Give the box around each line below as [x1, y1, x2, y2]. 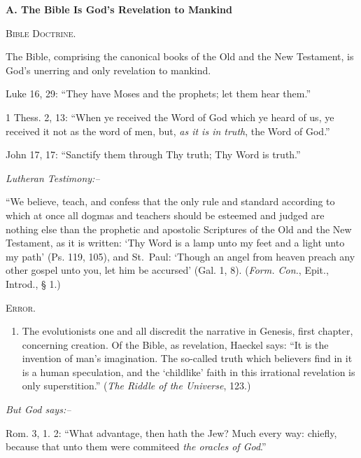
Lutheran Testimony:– [6, 170, 100, 185]
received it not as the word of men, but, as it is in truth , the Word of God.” [6, 123, 330, 138]
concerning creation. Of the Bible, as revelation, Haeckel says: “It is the [22, 337, 329, 352]
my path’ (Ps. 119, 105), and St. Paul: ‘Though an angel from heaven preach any [6, 249, 355, 263]
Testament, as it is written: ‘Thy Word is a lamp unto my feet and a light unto [6, 235, 345, 250]
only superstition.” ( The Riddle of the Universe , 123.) [22, 378, 251, 393]
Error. [6, 300, 36, 314]
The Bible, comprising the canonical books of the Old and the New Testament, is [6, 49, 354, 64]
